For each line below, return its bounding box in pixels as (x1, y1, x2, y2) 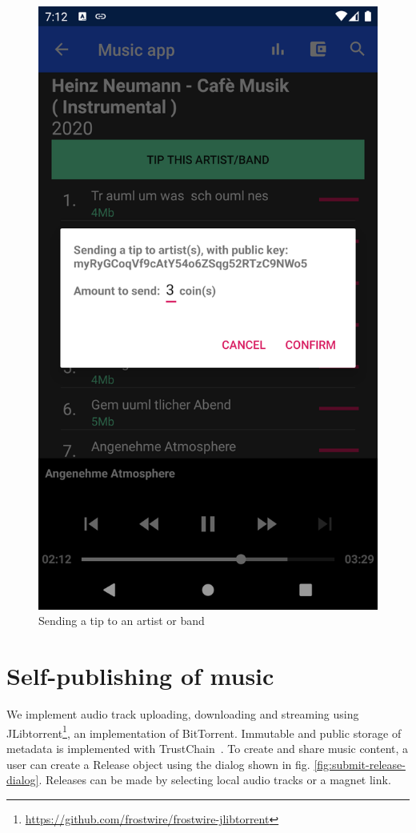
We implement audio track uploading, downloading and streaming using (6, 706, 359, 723)
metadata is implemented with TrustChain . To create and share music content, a (6, 739, 409, 756)
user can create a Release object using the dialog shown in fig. (6, 755, 310, 772)
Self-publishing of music (6, 659, 274, 692)
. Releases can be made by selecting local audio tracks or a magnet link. (38, 771, 391, 788)
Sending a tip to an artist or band (38, 612, 205, 629)
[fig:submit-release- (314, 755, 406, 772)
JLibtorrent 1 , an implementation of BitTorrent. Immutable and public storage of (6, 722, 402, 741)
